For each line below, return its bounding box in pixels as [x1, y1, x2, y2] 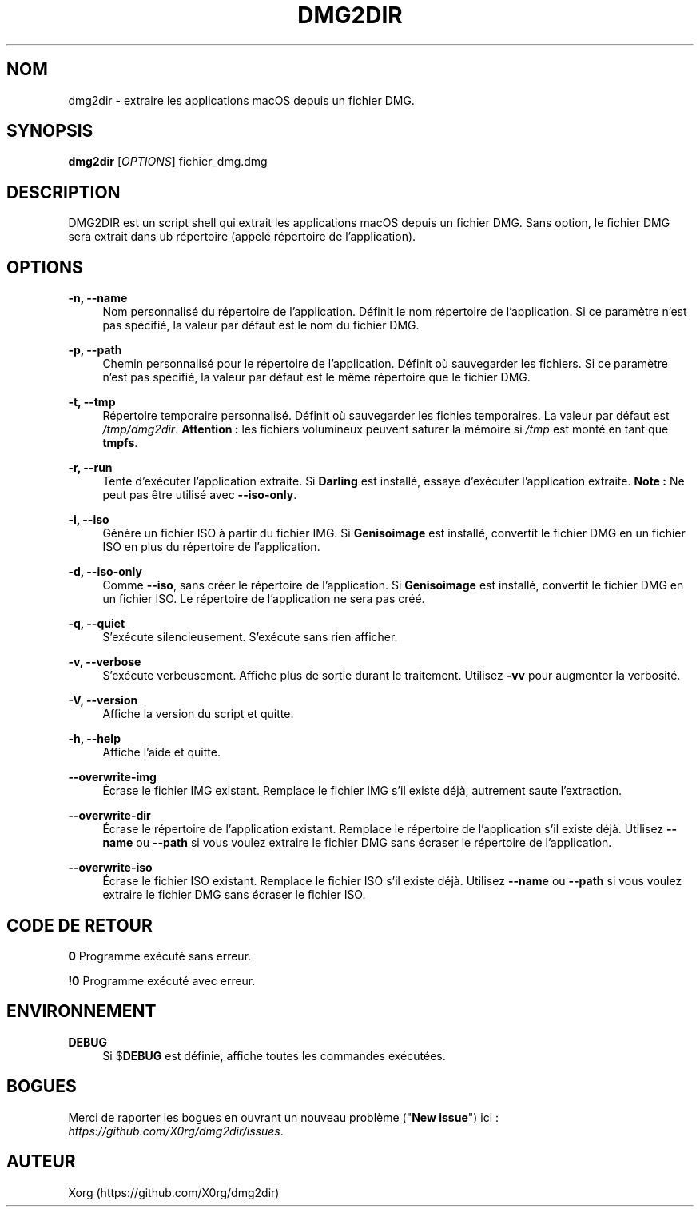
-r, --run [68, 461, 113, 475]
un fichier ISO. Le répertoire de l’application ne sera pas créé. [102, 592, 425, 606]
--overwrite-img [68, 770, 157, 784]
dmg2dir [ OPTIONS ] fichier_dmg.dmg [68, 154, 268, 169]
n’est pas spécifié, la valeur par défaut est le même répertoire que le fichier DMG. [102, 370, 531, 385]
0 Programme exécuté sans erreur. [68, 948, 252, 963]
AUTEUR [6, 1151, 76, 1172]
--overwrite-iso [68, 860, 153, 875]
